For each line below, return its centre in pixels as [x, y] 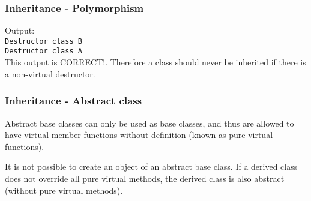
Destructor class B [44, 41]
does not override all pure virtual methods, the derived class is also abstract [145, 178]
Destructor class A [44, 51]
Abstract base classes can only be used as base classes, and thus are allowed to [149, 123]
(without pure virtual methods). [64, 190]
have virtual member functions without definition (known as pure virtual [139, 135]
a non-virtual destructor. [50, 73]
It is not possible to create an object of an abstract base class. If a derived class [151, 166]
